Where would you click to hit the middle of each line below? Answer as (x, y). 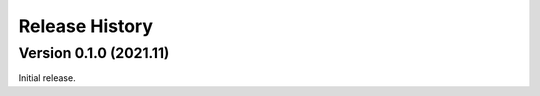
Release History (86, 26)
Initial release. (47, 78)
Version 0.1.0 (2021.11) (94, 53)
